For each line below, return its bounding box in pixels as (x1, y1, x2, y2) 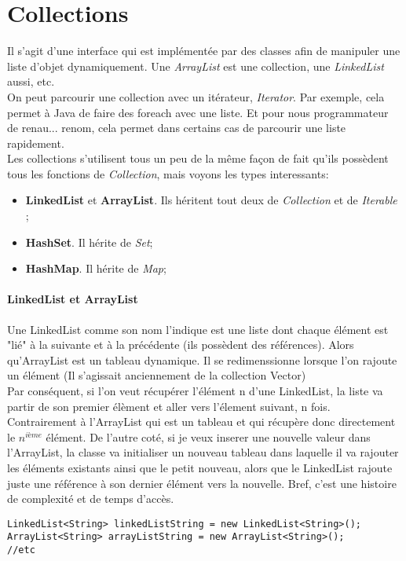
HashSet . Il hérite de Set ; (25, 233, 153, 250)
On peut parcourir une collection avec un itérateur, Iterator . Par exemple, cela (7, 88, 385, 104)
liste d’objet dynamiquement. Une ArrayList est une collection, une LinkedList (7, 57, 384, 74)
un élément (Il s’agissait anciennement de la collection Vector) (7, 367, 306, 383)
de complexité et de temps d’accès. (7, 490, 174, 507)
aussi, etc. (7, 73, 55, 90)
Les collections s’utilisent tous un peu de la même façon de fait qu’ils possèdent (7, 150, 389, 167)
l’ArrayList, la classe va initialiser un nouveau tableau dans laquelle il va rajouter (7, 444, 399, 460)
